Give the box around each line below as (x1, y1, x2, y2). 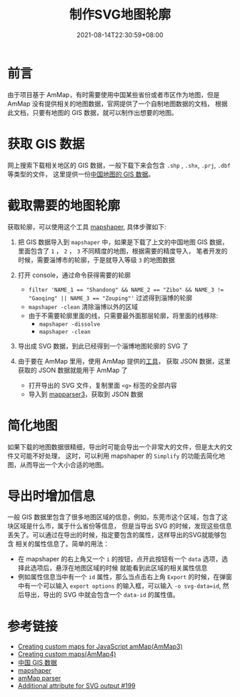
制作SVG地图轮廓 (69, 6, 171, 23)
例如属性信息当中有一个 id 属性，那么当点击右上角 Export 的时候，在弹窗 (17, 573, 232, 581)
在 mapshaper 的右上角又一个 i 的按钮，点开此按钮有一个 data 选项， (17, 555, 222, 563)
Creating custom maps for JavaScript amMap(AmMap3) (17, 642, 184, 651)
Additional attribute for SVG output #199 (17, 681, 136, 690)
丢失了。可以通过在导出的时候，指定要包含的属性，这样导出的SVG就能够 (7, 531, 221, 539)
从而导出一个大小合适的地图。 (19, 460, 108, 468)
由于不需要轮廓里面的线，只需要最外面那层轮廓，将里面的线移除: (28, 311, 219, 320)
